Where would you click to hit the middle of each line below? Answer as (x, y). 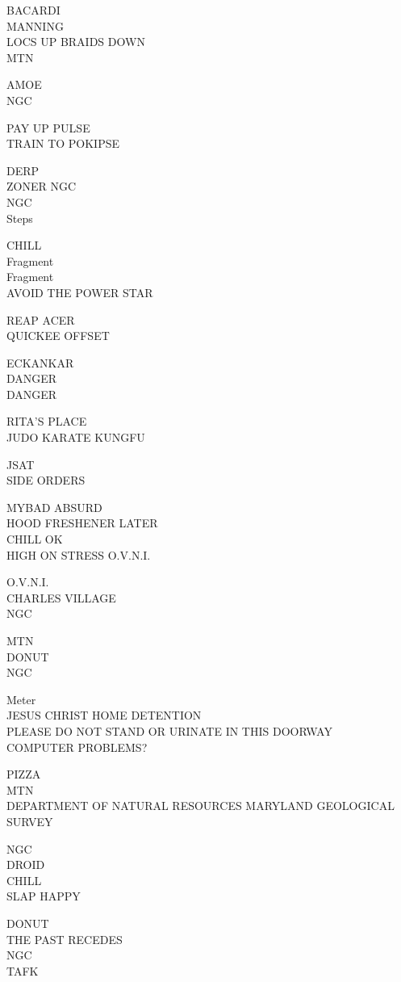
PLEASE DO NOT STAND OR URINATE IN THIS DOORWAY (169, 730)
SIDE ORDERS (46, 480)
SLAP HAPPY (44, 896)
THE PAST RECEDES (65, 939)
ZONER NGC (42, 186)
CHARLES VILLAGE (61, 597)
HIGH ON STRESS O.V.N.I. (79, 554)
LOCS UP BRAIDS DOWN (76, 42)
